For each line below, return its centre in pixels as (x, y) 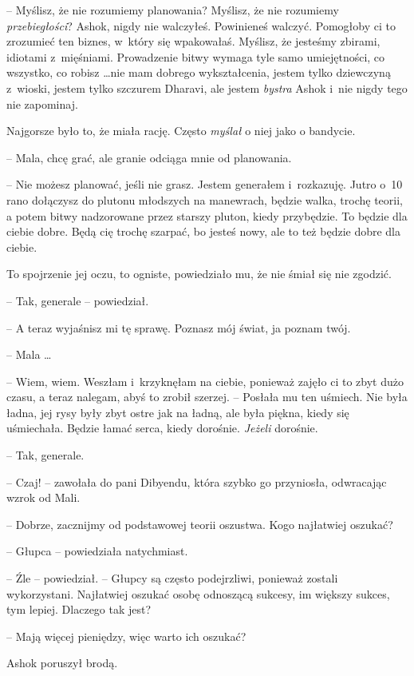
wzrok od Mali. (43, 497)
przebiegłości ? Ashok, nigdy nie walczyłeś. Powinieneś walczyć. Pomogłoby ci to (201, 25)
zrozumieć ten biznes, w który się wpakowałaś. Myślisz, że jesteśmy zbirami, (193, 41)
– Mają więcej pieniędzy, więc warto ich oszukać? (126, 636)
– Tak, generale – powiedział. (78, 300)
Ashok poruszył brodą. (62, 663)
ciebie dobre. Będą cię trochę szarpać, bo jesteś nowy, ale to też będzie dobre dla (204, 231)
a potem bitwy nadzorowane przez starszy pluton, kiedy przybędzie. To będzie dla (207, 215)
